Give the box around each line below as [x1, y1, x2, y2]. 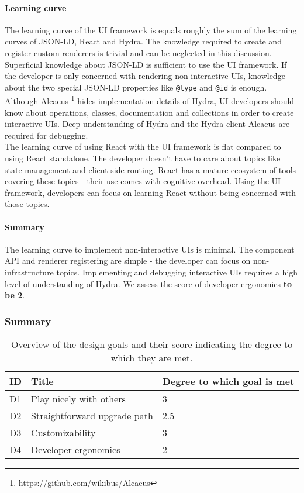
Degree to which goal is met [162, 374, 295, 388]
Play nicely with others [31, 392, 126, 405]
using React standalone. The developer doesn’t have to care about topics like [5, 152, 281, 164]
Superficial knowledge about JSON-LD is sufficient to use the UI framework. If [5, 58, 287, 70]
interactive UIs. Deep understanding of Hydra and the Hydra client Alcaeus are [5, 118, 290, 130]
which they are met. [110, 351, 193, 364]
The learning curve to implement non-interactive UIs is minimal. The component [5, 243, 295, 255]
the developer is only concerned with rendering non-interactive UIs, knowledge [5, 70, 285, 82]
